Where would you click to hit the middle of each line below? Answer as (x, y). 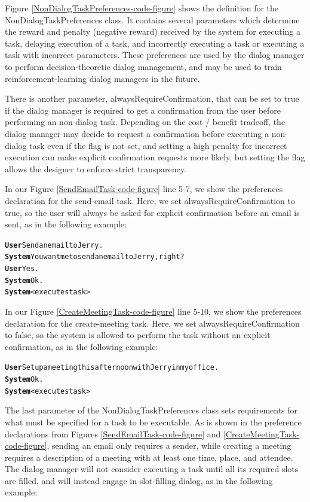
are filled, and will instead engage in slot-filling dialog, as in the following (139, 480)
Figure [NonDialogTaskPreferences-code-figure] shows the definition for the (142, 8)
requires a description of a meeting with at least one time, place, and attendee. (149, 457)
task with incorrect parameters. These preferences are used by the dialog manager (155, 55)
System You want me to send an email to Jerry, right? (95, 257)
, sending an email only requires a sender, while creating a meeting (169, 445)
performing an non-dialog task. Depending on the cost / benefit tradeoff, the (145, 122)
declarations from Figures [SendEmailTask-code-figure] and (113, 433)
